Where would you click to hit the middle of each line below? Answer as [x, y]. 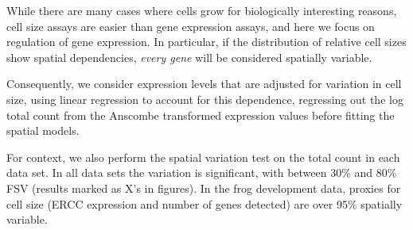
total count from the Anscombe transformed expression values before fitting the [201, 115]
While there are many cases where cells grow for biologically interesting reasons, [202, 10]
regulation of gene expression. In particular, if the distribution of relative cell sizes [206, 42]
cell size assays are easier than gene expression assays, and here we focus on [191, 26]
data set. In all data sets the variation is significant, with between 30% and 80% [202, 172]
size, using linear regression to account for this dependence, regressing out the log [205, 99]
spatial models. [43, 130]
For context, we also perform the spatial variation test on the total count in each [203, 157]
